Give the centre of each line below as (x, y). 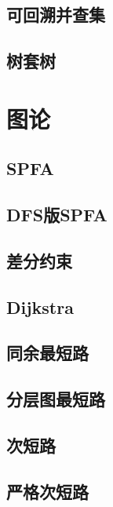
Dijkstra (40, 306)
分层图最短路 (56, 399)
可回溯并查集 (56, 15)
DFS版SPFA (57, 215)
